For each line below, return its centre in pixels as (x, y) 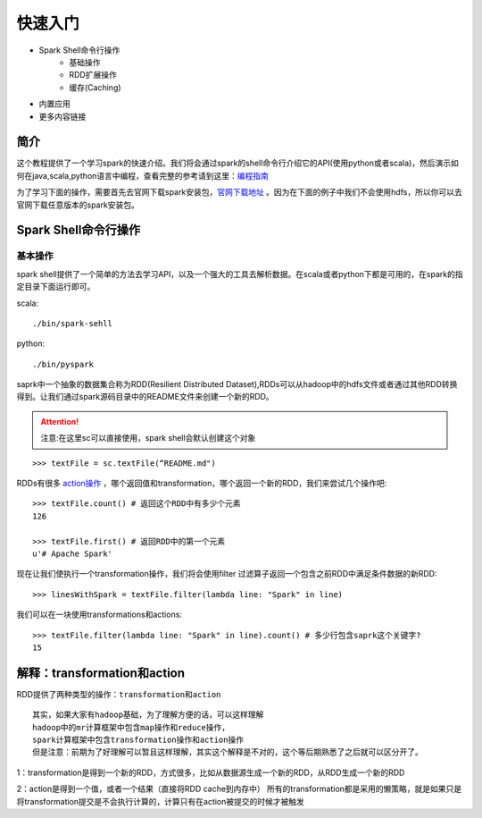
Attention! (60, 421)
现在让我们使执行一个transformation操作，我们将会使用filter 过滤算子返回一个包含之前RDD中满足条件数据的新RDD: (227, 574)
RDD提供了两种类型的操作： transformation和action (119, 694)
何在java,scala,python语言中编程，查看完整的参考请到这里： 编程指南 (143, 175)
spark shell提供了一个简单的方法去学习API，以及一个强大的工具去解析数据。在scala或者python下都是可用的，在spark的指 (240, 274)
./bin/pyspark (63, 364)
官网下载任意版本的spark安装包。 (78, 205)
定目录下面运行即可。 (56, 287)
